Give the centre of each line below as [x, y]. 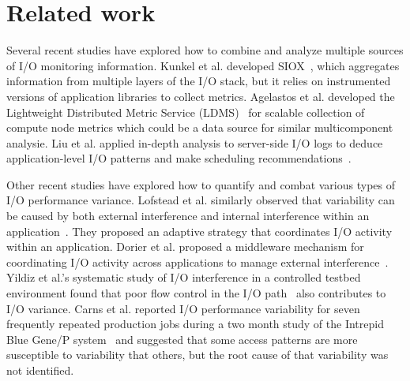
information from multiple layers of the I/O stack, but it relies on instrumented [199, 81]
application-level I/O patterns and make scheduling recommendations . [179, 158]
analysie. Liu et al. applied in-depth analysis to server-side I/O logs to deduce [195, 142]
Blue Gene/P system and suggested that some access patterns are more [182, 339]
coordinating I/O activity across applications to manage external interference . [197, 261]
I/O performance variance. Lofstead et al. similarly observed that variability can [201, 200]
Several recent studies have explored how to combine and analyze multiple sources [205, 50]
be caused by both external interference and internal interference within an [188, 216]
